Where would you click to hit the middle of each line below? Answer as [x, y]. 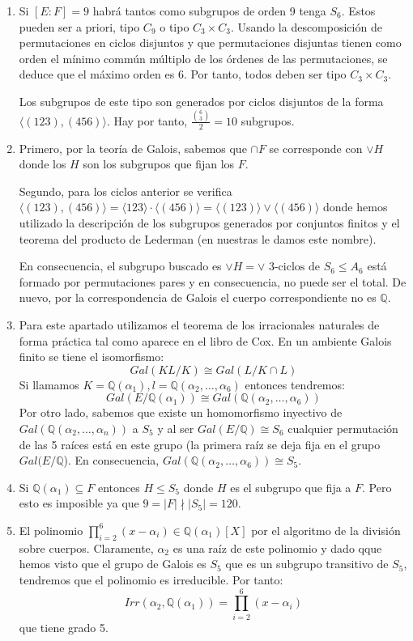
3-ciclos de [294, 267]
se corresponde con [316, 148]
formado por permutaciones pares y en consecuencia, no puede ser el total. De [213, 281]
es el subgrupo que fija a [291, 487]
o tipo [175, 26]
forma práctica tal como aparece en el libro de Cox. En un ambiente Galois [205, 340]
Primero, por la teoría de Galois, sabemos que [133, 148]
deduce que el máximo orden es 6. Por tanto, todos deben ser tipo [183, 74]
